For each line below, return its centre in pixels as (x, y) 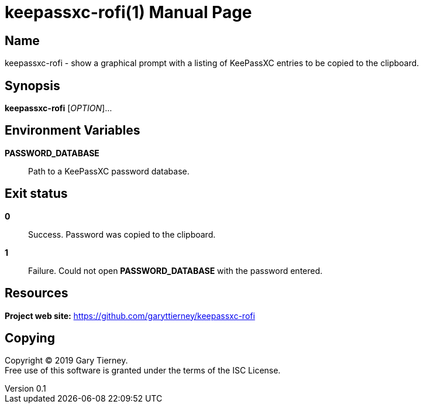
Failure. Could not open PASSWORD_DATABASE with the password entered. (176, 270)
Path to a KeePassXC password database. (109, 171)
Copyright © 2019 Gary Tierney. (66, 361)
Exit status (36, 194)
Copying (30, 338)
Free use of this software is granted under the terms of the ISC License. (143, 371)
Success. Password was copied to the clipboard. (122, 234)
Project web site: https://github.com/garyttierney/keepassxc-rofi (130, 316)
